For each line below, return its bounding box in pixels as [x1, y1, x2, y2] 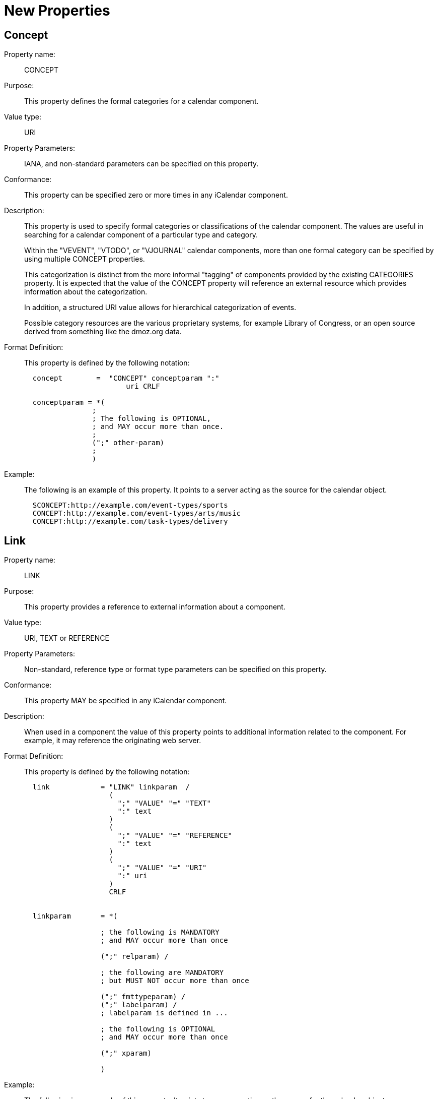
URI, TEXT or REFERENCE [24, 634, 109, 643]
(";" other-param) [92, 439, 165, 447]
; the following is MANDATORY [100, 928, 220, 937]
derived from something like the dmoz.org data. [24, 327, 182, 336]
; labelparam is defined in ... [100, 1009, 228, 1017]
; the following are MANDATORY [100, 968, 224, 977]
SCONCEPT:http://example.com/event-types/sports [32, 501, 228, 510]
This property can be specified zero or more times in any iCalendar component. [24, 191, 288, 200]
